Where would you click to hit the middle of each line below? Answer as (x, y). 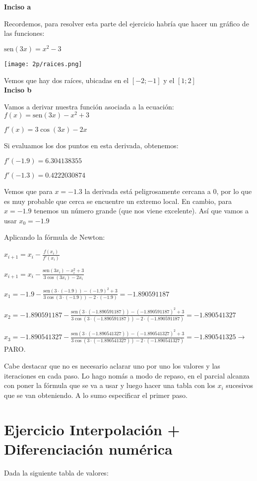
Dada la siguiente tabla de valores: (56, 472)
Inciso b (18, 90)
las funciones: (24, 33)
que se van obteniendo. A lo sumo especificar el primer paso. (96, 395)
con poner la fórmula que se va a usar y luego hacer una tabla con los (110, 385)
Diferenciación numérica (88, 448)
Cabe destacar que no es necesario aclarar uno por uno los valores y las (112, 365)
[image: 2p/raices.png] (43, 64)
